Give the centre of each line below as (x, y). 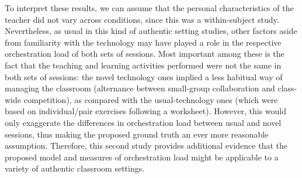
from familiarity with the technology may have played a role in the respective (143, 42)
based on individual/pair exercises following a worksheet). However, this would (145, 111)
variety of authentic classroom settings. (75, 168)
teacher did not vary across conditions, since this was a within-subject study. (142, 19)
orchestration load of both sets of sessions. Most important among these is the (145, 54)
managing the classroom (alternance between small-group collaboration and (140, 88)
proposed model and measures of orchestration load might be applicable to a (142, 157)
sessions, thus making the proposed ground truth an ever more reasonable (137, 134)
